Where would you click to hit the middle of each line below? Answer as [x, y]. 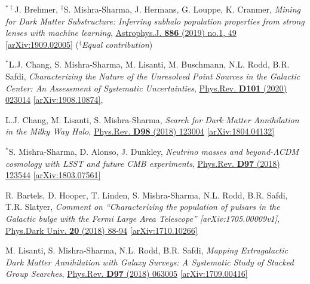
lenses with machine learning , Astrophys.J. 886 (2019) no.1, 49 [121, 33]
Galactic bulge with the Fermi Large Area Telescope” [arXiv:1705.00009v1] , [142, 218]
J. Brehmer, [36, 9]
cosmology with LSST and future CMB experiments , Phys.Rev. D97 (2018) [143, 163]
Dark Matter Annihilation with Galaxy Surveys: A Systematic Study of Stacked [150, 262]
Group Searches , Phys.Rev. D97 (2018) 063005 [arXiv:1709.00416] [127, 274]
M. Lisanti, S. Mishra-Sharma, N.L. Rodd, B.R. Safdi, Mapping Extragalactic [147, 250]
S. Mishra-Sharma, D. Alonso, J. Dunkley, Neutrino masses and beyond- [141, 151]
